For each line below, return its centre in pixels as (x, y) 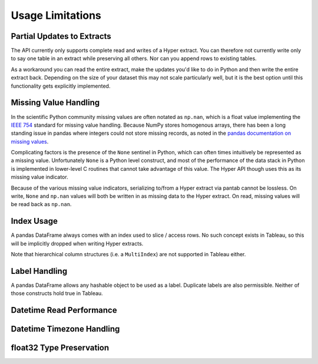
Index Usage (34, 221)
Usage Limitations (56, 15)
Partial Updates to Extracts (61, 36)
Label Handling (39, 271)
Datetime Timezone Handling (65, 329)
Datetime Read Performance (64, 310)
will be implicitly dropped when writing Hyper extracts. (77, 243)
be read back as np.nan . (41, 204)
